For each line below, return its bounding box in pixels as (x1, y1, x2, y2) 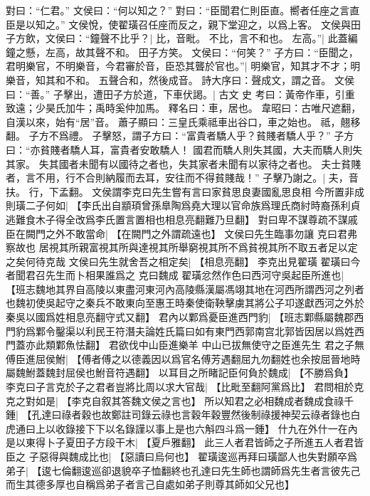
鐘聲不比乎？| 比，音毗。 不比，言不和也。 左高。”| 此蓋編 (90, 31, 358, 46)
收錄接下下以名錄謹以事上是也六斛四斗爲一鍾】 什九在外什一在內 (55, 421, 358, 436)
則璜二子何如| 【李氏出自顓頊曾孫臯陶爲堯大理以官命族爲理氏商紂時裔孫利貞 (6, 198, 361, 213)
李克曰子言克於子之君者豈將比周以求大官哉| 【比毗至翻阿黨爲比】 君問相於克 (6, 379, 364, 394)
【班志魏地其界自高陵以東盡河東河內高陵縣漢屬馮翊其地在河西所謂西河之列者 (6, 281, 364, 296)
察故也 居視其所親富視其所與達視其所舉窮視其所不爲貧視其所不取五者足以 (6, 240, 348, 255)
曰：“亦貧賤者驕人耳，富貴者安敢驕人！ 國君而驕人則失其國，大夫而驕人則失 (6, 142, 363, 157)
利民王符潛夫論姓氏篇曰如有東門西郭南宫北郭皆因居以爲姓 (85, 323, 354, 338)
